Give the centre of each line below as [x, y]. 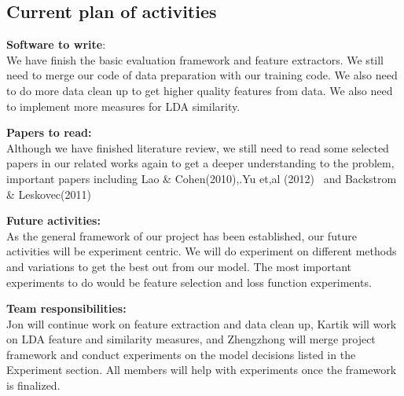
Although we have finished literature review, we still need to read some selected [198, 147]
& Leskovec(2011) [49, 194]
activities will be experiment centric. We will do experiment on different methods [202, 251]
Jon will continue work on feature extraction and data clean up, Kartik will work [202, 323]
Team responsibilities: [66, 308]
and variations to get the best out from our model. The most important [179, 266]
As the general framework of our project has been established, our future [182, 235]
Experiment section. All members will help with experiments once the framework [202, 370]
